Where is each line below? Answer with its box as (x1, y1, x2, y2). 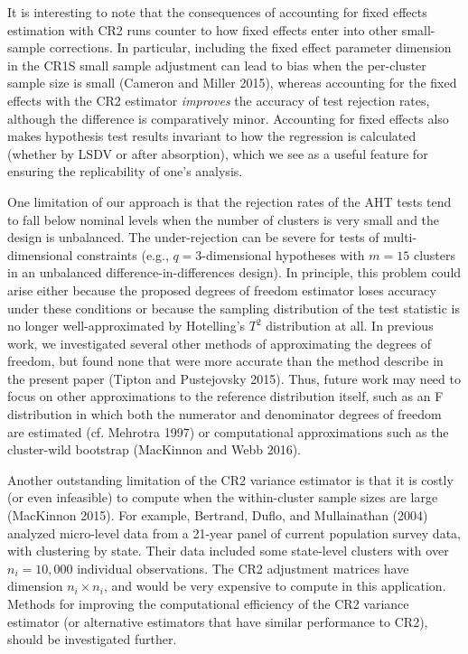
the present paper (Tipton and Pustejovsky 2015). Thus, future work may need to (7, 369, 461, 388)
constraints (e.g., (77, 245, 169, 264)
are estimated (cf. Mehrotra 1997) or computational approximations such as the (7, 422, 449, 441)
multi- (383, 228, 417, 247)
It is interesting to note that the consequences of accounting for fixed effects (7, 3, 427, 21)
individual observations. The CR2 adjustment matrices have (77, 558, 409, 577)
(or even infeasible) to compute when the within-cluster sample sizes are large (7, 488, 438, 507)
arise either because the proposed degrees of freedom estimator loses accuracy (7, 280, 436, 299)
